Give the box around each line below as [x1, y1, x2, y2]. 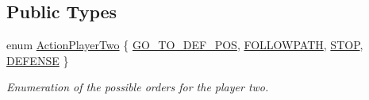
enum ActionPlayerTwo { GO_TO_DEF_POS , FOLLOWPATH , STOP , [6, 37, 363, 53]
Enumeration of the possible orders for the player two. [6, 79, 269, 95]
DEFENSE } [6, 52, 69, 68]
